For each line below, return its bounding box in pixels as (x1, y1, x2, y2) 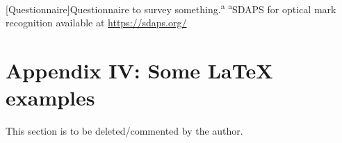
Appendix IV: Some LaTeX (6, 56, 273, 85)
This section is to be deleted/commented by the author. (6, 124, 243, 138)
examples (6, 83, 95, 112)
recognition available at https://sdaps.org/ (6, 15, 187, 30)
